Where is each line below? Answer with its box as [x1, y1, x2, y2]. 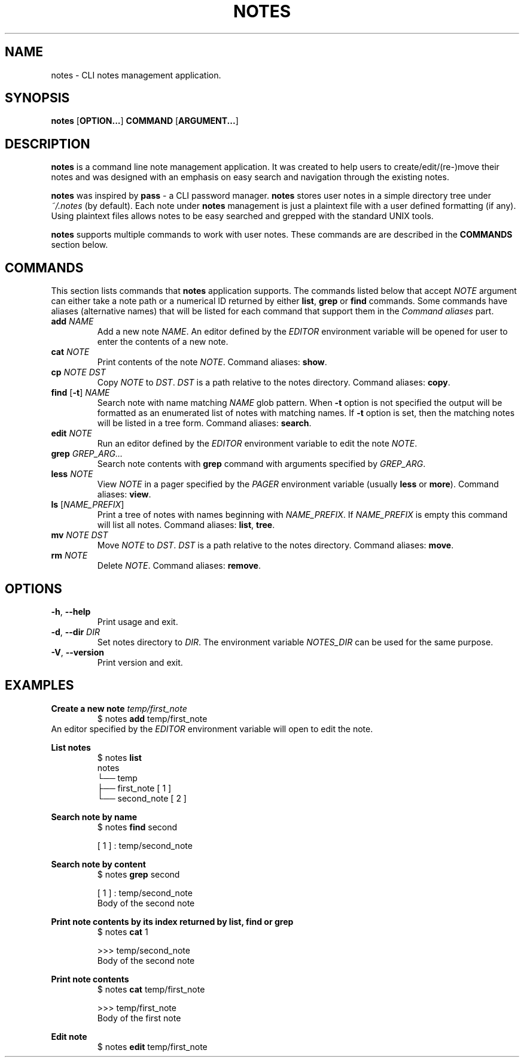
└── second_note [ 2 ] [97, 793, 187, 803]
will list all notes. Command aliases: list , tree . [97, 520, 275, 530]
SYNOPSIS [5, 90, 70, 106]
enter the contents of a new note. [97, 336, 229, 347]
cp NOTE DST [51, 367, 106, 378]
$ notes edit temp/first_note [97, 1041, 208, 1052]
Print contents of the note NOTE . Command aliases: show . [97, 357, 327, 368]
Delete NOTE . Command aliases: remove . [97, 560, 261, 571]
